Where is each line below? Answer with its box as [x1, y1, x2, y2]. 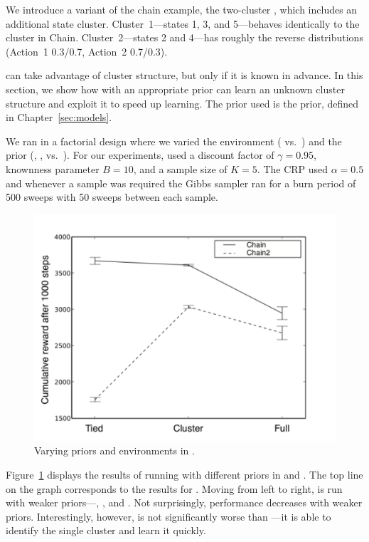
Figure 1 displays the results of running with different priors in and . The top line [6, 467, 363, 481]
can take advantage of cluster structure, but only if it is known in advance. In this [6, 68, 363, 83]
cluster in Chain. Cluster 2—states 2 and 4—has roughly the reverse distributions [6, 30, 363, 45]
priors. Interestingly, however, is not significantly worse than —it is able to [6, 509, 331, 523]
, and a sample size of [133, 161, 228, 176]
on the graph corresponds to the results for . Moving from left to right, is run [6, 481, 343, 496]
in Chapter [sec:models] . [6, 110, 112, 125]
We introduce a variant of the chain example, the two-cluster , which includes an [6, 2, 358, 16]
